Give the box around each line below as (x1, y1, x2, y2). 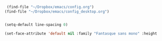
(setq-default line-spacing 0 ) (4, 22, 68, 27)
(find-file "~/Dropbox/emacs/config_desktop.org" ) (4, 9, 109, 14)
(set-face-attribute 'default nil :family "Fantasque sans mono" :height (4, 31, 158, 36)
